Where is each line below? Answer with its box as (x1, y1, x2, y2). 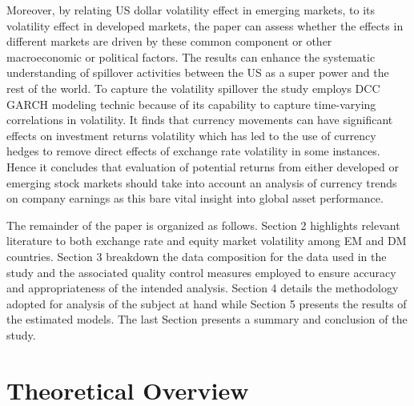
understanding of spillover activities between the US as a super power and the (6, 64, 389, 81)
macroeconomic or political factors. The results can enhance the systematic (6, 48, 376, 65)
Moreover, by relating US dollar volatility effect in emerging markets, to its (6, 2, 376, 18)
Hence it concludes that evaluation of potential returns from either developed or (6, 158, 399, 175)
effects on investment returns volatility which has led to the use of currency (6, 127, 376, 143)
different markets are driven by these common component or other (6, 33, 332, 50)
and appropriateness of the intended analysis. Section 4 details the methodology (6, 279, 399, 296)
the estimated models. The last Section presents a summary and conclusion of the (6, 311, 408, 328)
